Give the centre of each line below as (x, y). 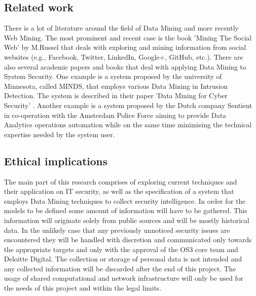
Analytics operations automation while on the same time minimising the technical (128, 125)
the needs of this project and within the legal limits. (83, 288)
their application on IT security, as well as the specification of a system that (119, 191)
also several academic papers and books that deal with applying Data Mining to (125, 66)
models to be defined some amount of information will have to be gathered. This (126, 210)
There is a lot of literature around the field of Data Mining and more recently (121, 28)
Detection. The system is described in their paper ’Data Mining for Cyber (116, 95)
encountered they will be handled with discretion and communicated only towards (128, 240)
